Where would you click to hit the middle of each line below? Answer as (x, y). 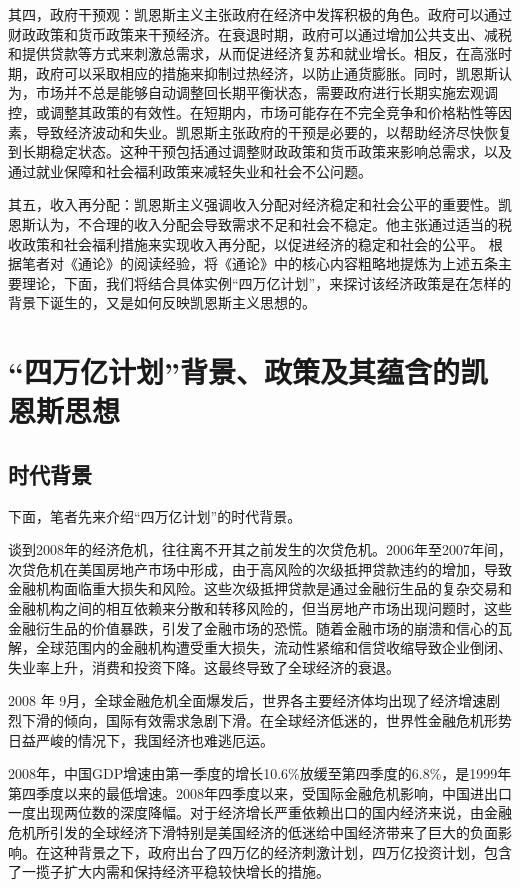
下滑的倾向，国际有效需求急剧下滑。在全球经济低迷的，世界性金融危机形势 (266, 720)
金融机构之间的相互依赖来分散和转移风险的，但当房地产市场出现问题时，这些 (260, 608)
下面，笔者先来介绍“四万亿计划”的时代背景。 (155, 515)
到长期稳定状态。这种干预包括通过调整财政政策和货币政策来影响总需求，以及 (260, 151)
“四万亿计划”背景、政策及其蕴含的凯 (248, 371)
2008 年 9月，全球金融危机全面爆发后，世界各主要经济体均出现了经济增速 (247, 700)
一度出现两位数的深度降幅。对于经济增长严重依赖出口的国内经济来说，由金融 (260, 812)
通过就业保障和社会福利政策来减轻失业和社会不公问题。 (190, 170)
